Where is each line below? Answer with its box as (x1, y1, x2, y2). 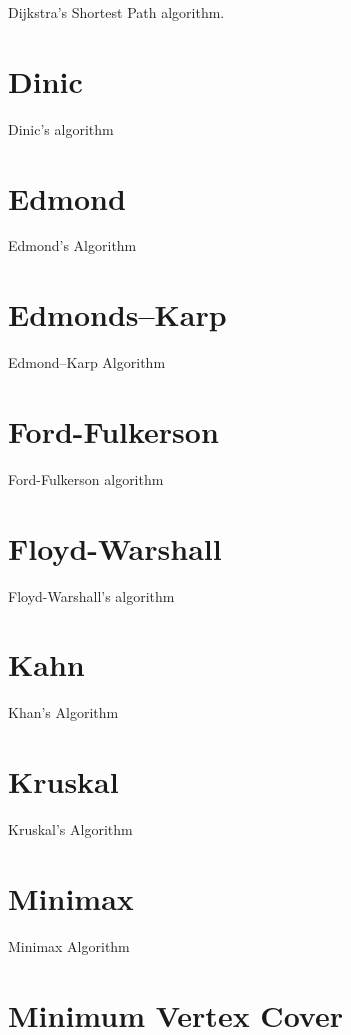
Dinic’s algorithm (8, 118, 114, 139)
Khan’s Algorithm (8, 702, 119, 723)
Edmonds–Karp (8, 294, 227, 335)
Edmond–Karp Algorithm (8, 352, 166, 373)
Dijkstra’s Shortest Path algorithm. (8, 2, 225, 22)
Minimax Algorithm (8, 935, 130, 956)
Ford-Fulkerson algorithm (8, 468, 164, 489)
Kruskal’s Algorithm (8, 819, 133, 840)
